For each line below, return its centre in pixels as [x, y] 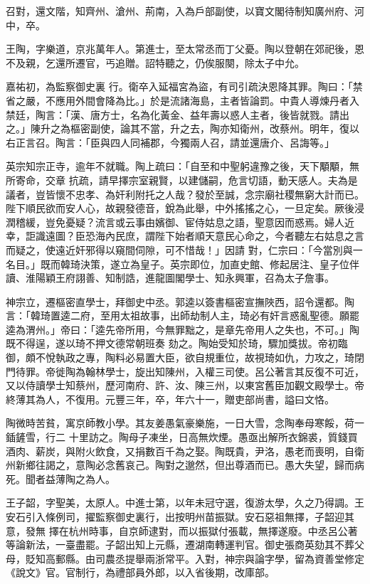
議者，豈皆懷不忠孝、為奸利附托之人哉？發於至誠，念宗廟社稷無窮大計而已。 [185, 194]
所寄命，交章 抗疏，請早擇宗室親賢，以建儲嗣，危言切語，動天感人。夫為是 [182, 180]
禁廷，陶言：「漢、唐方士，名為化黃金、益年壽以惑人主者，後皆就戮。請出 [178, 114]
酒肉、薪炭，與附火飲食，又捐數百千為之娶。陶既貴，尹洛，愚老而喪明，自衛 [185, 451]
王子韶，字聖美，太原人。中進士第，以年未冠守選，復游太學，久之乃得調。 [180, 503]
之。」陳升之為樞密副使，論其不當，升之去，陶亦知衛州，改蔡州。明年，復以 [183, 128]
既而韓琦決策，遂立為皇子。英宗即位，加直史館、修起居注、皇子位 [195, 264]
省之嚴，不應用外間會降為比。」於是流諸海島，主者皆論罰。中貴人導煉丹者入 [183, 100]
